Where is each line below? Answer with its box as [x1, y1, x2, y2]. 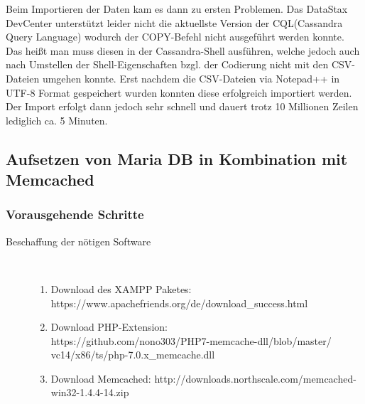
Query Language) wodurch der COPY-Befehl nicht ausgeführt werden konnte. [6, 29, 344, 44]
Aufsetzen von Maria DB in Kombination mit [6, 147, 348, 169]
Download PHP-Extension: [50, 319, 168, 334]
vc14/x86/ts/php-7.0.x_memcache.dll [50, 347, 215, 362]
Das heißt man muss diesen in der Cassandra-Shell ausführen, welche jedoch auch [6, 43, 360, 58]
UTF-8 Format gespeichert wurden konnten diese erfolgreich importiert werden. [6, 85, 352, 100]
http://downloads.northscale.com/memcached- [154, 371, 356, 386]
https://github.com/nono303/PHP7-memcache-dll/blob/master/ [50, 333, 332, 348]
